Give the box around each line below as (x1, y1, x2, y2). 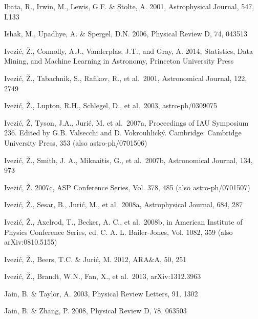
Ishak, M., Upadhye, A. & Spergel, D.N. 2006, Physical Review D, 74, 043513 (4, 28, 248, 39)
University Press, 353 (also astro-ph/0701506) (4, 137, 147, 148)
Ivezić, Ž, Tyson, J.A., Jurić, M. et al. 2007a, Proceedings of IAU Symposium (4, 117, 249, 128)
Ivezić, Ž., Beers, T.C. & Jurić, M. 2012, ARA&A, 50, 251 (4, 253, 187, 264)
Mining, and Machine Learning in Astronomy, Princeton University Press (4, 55, 234, 66)
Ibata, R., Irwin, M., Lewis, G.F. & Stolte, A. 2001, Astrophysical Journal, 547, (4, 1, 254, 11)
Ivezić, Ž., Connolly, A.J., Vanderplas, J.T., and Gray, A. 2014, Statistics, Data (4, 45, 253, 56)
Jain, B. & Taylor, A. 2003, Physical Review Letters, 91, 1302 (4, 288, 198, 298)
